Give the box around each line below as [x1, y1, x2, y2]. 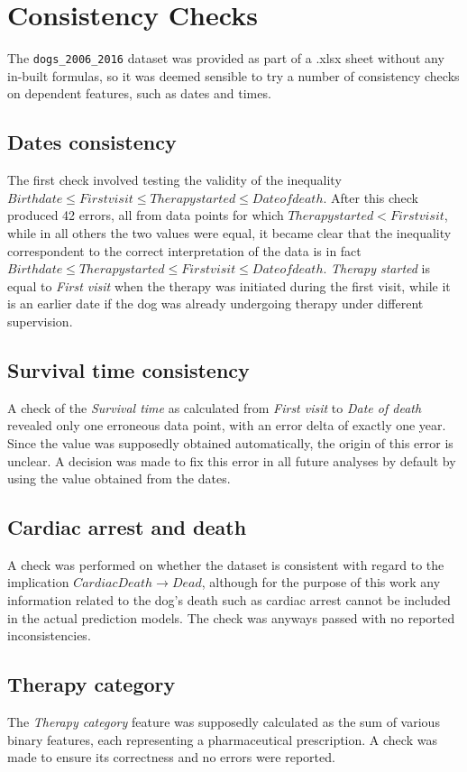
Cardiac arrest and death [7, 513, 247, 541]
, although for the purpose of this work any [201, 573, 441, 592]
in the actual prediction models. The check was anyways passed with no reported [7, 608, 455, 627]
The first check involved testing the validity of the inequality [7, 170, 342, 189]
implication [7, 573, 69, 592]
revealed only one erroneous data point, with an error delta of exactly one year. [7, 416, 446, 435]
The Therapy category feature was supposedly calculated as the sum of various [7, 712, 440, 731]
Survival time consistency [7, 355, 250, 383]
